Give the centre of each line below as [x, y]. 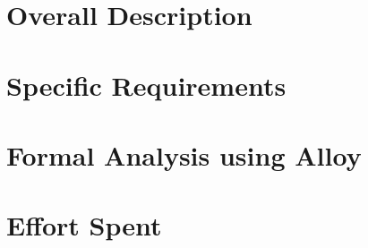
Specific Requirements [146, 85]
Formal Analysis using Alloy [184, 154]
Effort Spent [84, 225]
